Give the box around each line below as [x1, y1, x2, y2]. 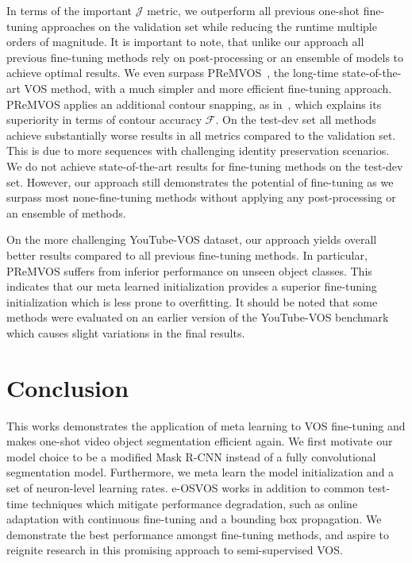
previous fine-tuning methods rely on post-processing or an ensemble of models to [6, 48, 404, 65]
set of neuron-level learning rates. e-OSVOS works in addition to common [6, 479, 365, 496]
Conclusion [6, 371, 129, 403]
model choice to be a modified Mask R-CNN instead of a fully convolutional [6, 448, 376, 465]
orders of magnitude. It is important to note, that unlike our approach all [6, 33, 364, 50]
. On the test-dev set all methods [215, 111, 376, 128]
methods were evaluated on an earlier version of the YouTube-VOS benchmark [6, 309, 389, 326]
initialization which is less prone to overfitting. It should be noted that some [6, 293, 378, 310]
